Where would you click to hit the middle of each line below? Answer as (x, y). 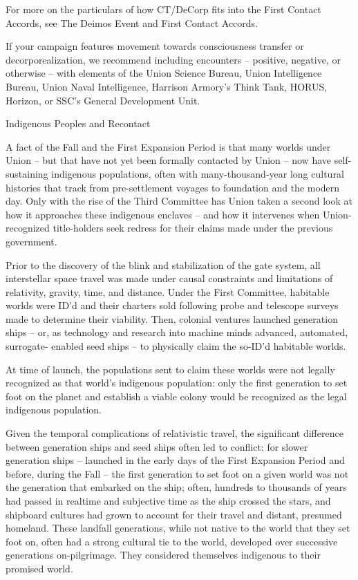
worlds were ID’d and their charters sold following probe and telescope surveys (172, 305)
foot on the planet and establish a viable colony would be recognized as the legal (176, 396)
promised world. (39, 568)
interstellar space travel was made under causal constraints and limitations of (169, 278)
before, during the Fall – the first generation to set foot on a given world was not (177, 473)
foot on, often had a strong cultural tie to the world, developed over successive (172, 541)
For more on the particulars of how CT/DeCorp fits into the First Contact (163, 9)
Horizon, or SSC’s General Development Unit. (103, 100)
